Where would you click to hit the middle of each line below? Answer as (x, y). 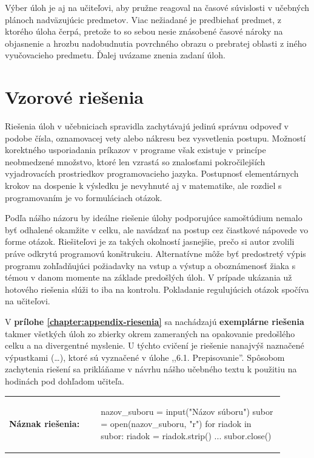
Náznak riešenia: (45, 423)
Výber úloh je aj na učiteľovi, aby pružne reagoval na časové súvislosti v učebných (157, 7)
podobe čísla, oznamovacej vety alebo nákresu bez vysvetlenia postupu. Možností (155, 138)
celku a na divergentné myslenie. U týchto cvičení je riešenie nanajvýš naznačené (155, 345)
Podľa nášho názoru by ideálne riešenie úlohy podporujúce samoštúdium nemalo (154, 218)
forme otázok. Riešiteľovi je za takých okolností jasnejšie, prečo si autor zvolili (150, 241)
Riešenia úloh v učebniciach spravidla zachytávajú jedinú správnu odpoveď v (147, 126)
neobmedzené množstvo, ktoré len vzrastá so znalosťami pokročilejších (135, 161)
